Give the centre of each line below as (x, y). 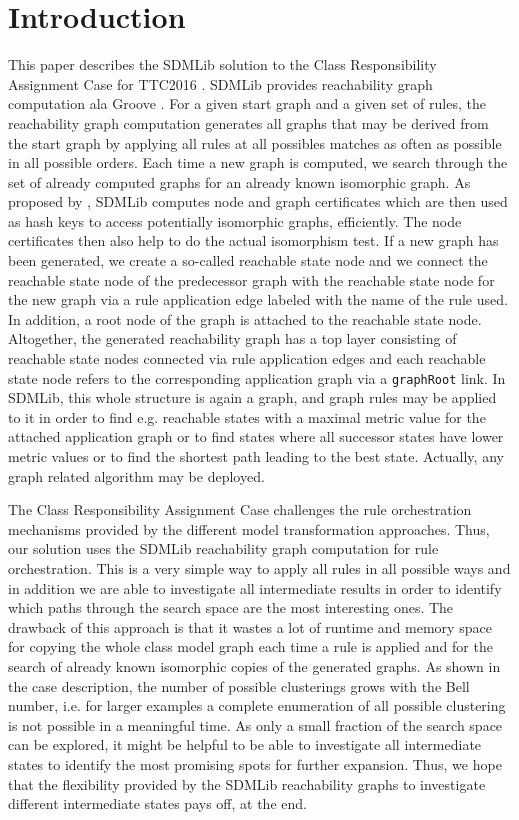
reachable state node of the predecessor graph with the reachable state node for (251, 279)
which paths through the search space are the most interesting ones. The (231, 607)
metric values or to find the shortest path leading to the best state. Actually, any (256, 456)
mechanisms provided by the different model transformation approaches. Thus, (249, 528)
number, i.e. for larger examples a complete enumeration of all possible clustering (257, 705)
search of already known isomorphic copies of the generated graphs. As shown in (254, 666)
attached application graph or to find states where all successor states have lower (256, 436)
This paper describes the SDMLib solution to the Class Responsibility (222, 64)
